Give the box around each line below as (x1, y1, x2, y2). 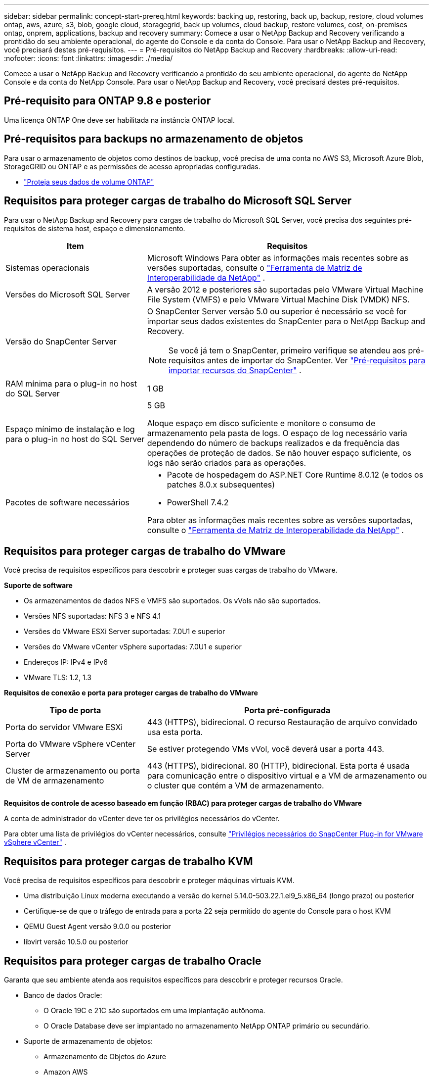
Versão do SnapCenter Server (5, 336, 117, 346)
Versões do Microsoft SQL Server (5, 289, 130, 299)
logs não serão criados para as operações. (147, 457, 306, 468)
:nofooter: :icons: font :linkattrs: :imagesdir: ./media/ (4, 54, 173, 62)
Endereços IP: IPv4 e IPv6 (24, 658, 108, 667)
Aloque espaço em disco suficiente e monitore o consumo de (147, 418, 376, 428)
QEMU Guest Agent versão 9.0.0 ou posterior (24, 922, 171, 931)
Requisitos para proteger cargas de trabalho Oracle (4, 954, 261, 967)
